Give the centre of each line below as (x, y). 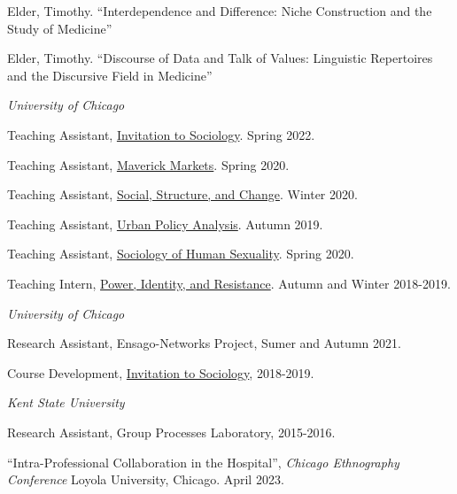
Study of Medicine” (60, 28)
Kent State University (66, 402)
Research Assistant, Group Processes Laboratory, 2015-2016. (171, 432)
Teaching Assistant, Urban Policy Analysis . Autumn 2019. (165, 224)
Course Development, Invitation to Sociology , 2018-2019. (161, 372)
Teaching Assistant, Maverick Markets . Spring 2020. (148, 164)
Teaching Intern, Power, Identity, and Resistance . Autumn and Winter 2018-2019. (229, 283)
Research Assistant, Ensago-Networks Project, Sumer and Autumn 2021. (204, 343)
